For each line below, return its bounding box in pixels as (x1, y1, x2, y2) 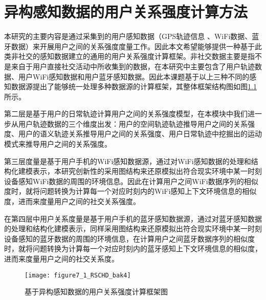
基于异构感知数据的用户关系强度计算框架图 (25, 286, 168, 297)
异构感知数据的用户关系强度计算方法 (4, 1, 248, 22)
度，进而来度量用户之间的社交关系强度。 (4, 196, 140, 207)
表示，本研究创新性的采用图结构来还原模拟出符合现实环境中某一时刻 (32, 166, 262, 176)
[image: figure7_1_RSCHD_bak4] (25, 271, 131, 279)
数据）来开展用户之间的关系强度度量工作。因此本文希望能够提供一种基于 (11, 41, 255, 51)
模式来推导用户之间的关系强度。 (4, 138, 112, 149)
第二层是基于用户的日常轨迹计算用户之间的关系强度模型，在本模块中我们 (4, 108, 248, 119)
